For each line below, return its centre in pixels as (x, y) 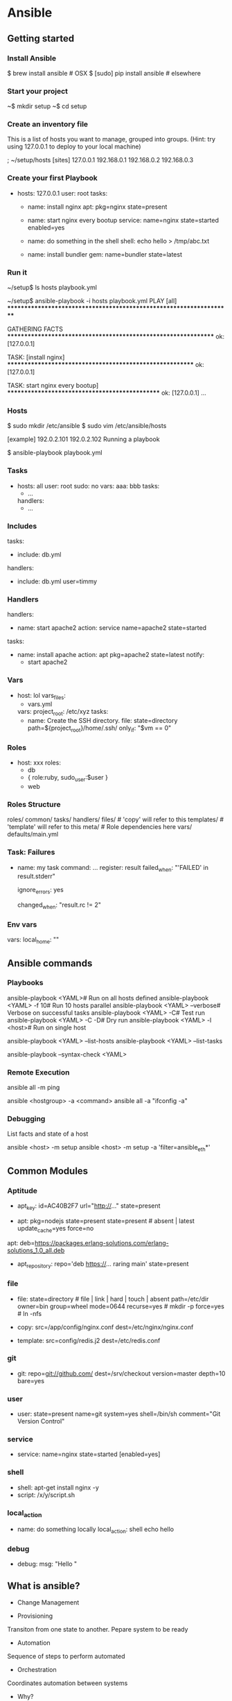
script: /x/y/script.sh (46, 1495)
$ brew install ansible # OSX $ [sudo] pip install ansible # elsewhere (104, 73)
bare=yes (31, 1381)
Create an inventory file (48, 124)
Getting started (41, 39)
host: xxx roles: (39, 763)
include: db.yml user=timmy (57, 581)
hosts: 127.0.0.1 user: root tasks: (62, 193)
